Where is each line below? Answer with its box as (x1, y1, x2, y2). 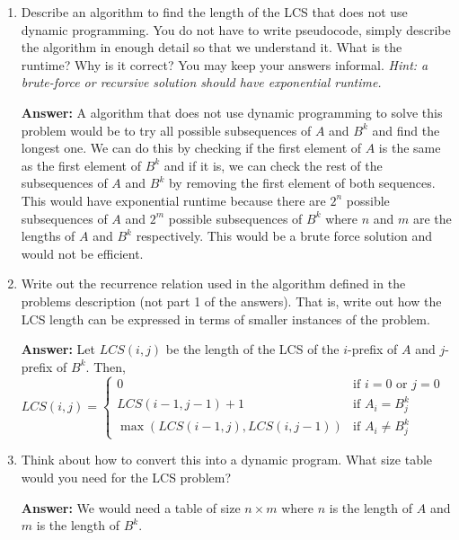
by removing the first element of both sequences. (168, 173, 436, 192)
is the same (378, 138, 441, 157)
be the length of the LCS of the (165, 340, 340, 359)
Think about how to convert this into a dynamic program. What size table (21, 450, 433, 469)
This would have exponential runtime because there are (21, 190, 326, 209)
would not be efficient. (21, 243, 144, 262)
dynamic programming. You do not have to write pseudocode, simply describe (21, 20, 451, 39)
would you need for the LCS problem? (21, 467, 232, 486)
